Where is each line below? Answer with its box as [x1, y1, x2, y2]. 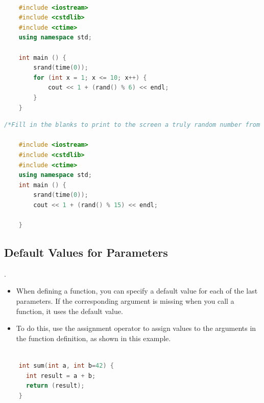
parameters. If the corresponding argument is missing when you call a [16, 296, 234, 306]
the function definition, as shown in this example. [16, 332, 171, 343]
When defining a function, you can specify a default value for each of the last [16, 285, 258, 296]
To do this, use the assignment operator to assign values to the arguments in [16, 323, 256, 333]
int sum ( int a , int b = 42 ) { [18, 362, 114, 370]
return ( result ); [26, 382, 85, 390]
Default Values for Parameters [4, 244, 168, 260]
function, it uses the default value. [16, 305, 123, 316]
